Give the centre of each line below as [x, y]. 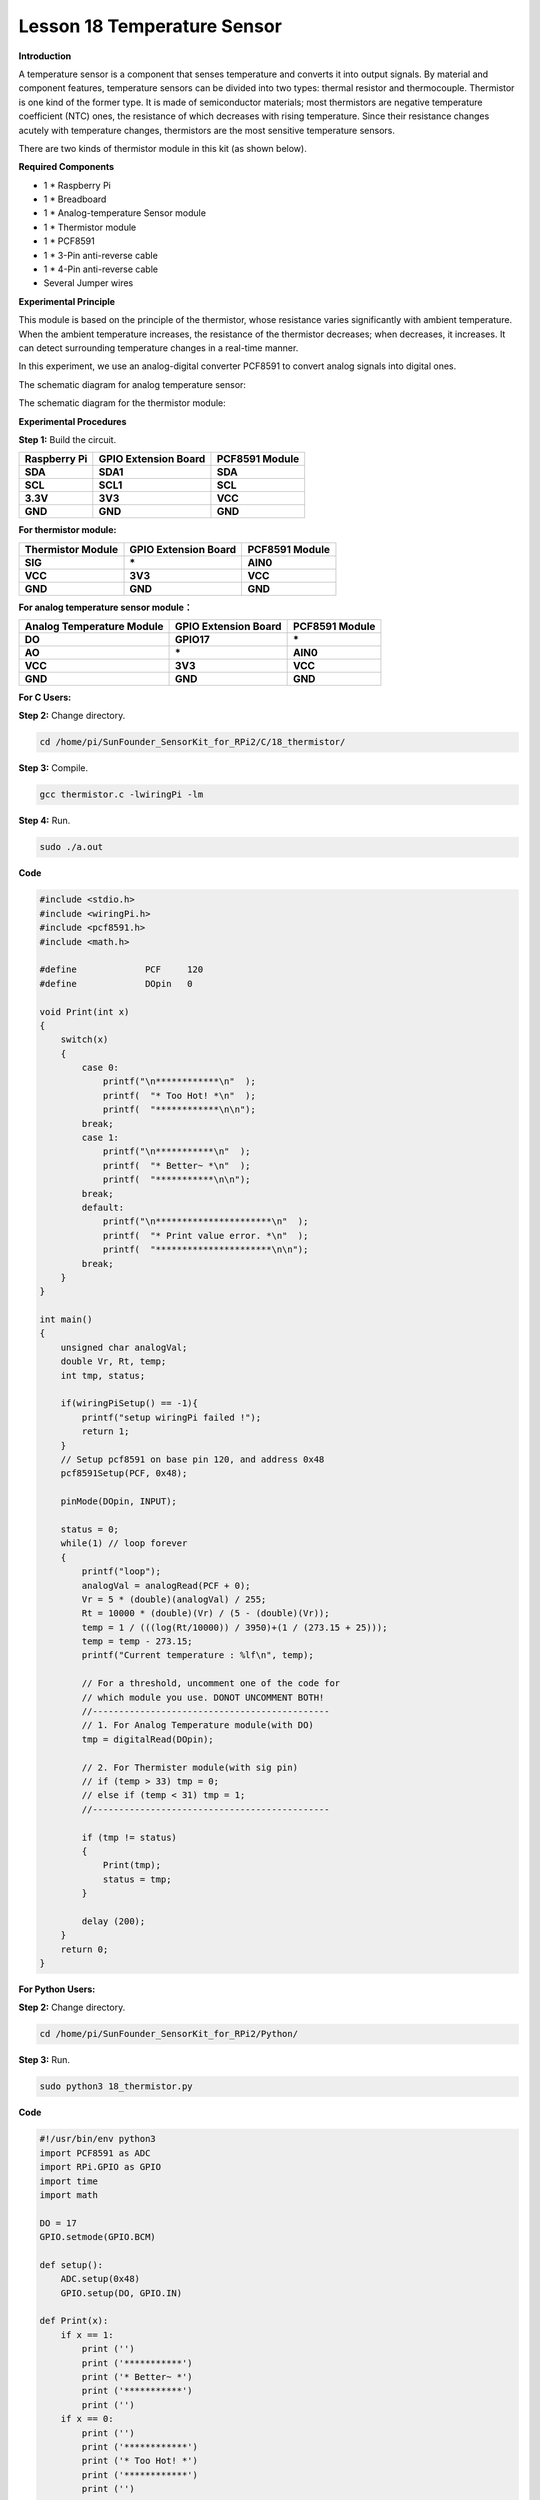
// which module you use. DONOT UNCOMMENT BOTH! [203, 1697]
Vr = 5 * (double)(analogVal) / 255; [174, 1599]
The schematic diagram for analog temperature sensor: [132, 384]
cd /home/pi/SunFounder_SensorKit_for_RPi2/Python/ [169, 2034]
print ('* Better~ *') [137, 2376]
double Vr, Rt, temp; [113, 1361]
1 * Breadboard [75, 199]
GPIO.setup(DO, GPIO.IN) [121, 2293]
